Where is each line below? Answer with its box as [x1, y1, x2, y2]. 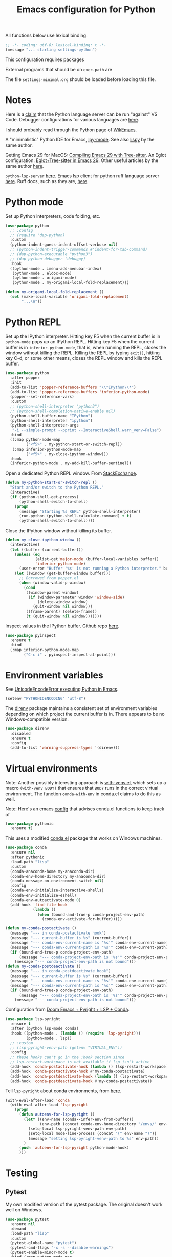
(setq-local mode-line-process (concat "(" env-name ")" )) [28, 1131, 157, 1136]
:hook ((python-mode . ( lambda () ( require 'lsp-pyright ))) [10, 1030, 141, 1036]
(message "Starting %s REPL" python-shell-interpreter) [18, 509, 141, 514]
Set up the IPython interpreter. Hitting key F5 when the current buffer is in [5, 333, 160, 339]
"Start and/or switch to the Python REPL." [10, 485, 104, 490]
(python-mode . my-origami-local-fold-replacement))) [12, 280, 130, 286]
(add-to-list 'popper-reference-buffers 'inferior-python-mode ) [10, 390, 150, 395]
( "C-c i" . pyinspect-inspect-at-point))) [24, 652, 116, 657]
